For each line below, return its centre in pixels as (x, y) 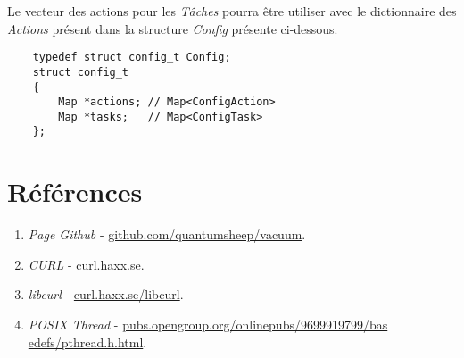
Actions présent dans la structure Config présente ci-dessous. (173, 28)
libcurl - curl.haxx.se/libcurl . (106, 294)
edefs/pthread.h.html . (87, 341)
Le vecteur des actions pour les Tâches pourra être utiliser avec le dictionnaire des (232, 11)
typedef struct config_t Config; (132, 58)
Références (75, 191)
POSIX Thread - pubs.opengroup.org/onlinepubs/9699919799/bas (208, 325)
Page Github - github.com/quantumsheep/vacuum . (167, 234)
